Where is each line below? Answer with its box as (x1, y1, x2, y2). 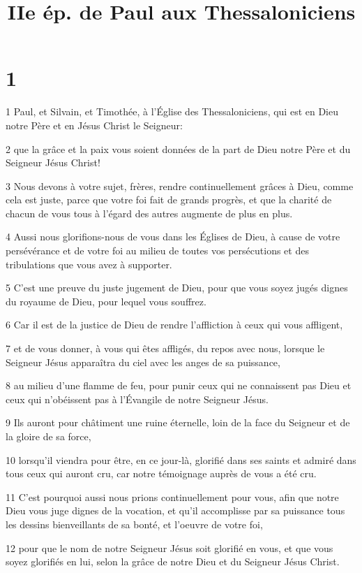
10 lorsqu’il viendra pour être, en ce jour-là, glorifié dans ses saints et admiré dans (6, 452, 356, 467)
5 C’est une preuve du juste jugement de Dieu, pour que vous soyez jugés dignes (6, 280, 348, 295)
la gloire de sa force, (6, 429, 91, 443)
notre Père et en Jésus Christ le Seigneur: (6, 117, 183, 132)
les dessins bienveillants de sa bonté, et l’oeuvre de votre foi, (6, 516, 263, 531)
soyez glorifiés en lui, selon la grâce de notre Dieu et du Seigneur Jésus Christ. (6, 554, 340, 569)
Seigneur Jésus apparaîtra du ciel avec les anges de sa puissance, (6, 354, 280, 369)
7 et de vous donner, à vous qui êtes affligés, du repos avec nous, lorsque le (6, 341, 325, 356)
